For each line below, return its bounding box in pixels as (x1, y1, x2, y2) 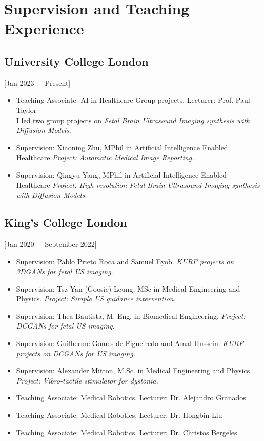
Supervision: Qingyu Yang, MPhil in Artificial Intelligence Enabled (16, 169, 227, 180)
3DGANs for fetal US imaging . (16, 266, 113, 277)
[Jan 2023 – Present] (4, 77, 71, 88)
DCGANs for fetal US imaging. (16, 320, 115, 331)
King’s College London (4, 215, 127, 231)
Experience (4, 18, 84, 39)
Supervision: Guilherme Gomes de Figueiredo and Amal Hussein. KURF (16, 338, 243, 349)
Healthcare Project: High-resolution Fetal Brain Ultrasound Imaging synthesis (16, 179, 260, 190)
